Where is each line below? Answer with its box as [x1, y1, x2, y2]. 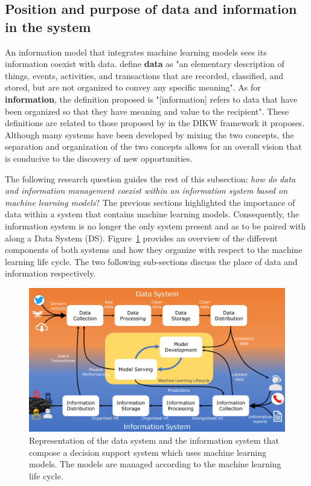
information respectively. [5, 267, 96, 280]
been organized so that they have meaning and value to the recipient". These [5, 104, 289, 117]
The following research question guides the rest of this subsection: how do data [5, 172, 296, 185]
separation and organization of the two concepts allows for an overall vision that [5, 140, 302, 153]
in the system [5, 17, 91, 36]
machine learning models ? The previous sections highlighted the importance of [5, 196, 295, 208]
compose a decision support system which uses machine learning [29, 446, 266, 458]
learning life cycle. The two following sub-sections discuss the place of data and [5, 255, 298, 267]
